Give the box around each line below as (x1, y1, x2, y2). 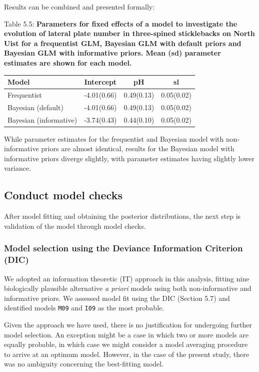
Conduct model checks (4, 187, 122, 203)
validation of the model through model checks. (4, 220, 146, 231)
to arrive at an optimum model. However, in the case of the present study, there (4, 348, 249, 359)
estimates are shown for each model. (4, 57, 132, 68)
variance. (4, 163, 31, 173)
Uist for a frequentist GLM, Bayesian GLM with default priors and (4, 38, 241, 48)
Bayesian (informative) (7, 114, 77, 125)
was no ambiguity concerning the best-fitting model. (4, 358, 164, 369)
